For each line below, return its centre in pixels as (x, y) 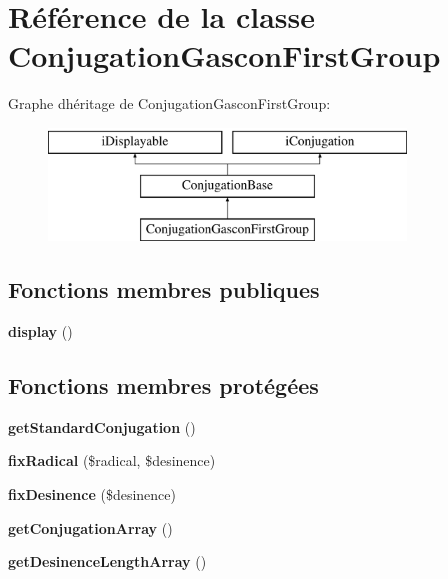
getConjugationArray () (90, 527)
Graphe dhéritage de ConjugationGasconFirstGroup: (169, 103)
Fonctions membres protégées (163, 385)
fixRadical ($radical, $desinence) (112, 460)
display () (40, 331)
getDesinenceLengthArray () (107, 561)
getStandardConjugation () (102, 426)
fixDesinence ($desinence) (92, 494)
